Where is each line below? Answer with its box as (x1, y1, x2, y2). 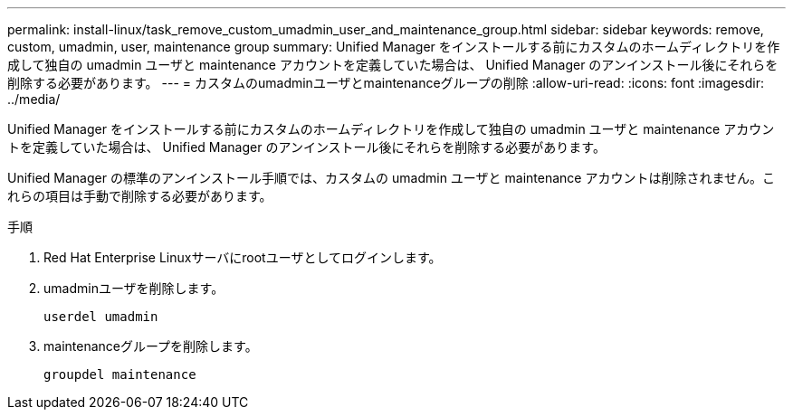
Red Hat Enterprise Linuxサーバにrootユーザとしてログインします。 (43, 250, 442, 265)
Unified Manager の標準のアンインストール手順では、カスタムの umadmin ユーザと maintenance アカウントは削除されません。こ (7, 170, 775, 185)
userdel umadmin (43, 309, 158, 324)
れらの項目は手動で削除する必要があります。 (7, 188, 272, 204)
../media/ (7, 91, 61, 107)
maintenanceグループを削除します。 (43, 338, 258, 354)
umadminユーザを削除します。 (43, 280, 225, 296)
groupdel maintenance (43, 367, 196, 382)
